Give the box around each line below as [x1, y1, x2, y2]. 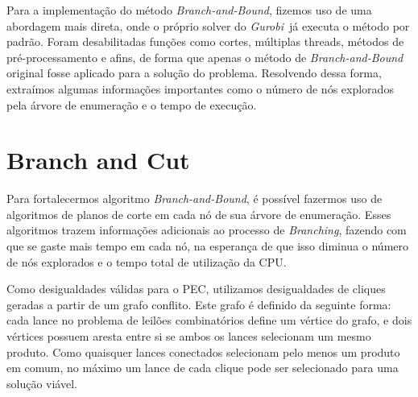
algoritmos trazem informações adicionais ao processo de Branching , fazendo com [6, 221, 407, 238]
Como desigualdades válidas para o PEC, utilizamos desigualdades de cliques [6, 280, 386, 297]
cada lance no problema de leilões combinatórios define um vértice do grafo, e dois [6, 312, 412, 329]
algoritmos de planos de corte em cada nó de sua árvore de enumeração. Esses [6, 205, 391, 222]
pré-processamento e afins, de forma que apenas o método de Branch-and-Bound [6, 48, 404, 65]
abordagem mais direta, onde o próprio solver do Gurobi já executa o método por [6, 17, 410, 34]
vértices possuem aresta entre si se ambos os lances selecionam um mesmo [6, 328, 371, 345]
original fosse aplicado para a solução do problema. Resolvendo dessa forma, [6, 64, 382, 81]
